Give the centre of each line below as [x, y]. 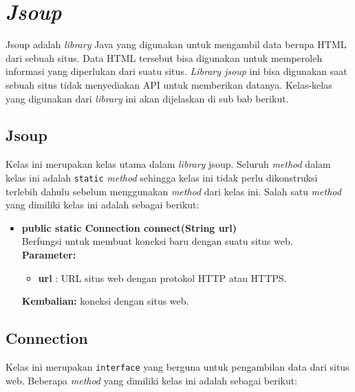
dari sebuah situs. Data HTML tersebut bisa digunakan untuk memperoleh [164, 57]
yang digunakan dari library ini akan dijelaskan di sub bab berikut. [147, 98]
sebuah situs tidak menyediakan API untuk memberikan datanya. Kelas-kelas [169, 84]
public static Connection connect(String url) [129, 227]
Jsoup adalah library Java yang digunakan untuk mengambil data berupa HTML [176, 44]
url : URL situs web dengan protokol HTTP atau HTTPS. [162, 277]
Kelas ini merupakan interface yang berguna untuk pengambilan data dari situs [177, 366]
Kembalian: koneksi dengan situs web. [105, 301]
